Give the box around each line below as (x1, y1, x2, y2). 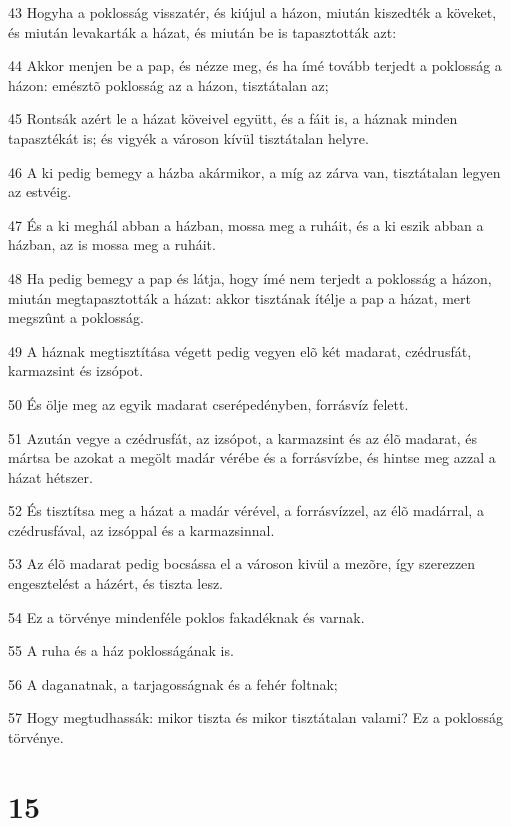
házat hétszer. (8, 466, 93, 487)
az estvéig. (8, 181, 72, 202)
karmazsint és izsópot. (8, 360, 144, 381)
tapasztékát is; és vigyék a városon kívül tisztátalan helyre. (8, 127, 369, 148)
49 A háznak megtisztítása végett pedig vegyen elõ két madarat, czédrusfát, (8, 340, 472, 361)
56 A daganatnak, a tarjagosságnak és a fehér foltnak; (8, 673, 338, 694)
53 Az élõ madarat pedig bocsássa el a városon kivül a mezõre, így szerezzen (8, 553, 476, 574)
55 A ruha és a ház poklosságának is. (8, 640, 234, 661)
